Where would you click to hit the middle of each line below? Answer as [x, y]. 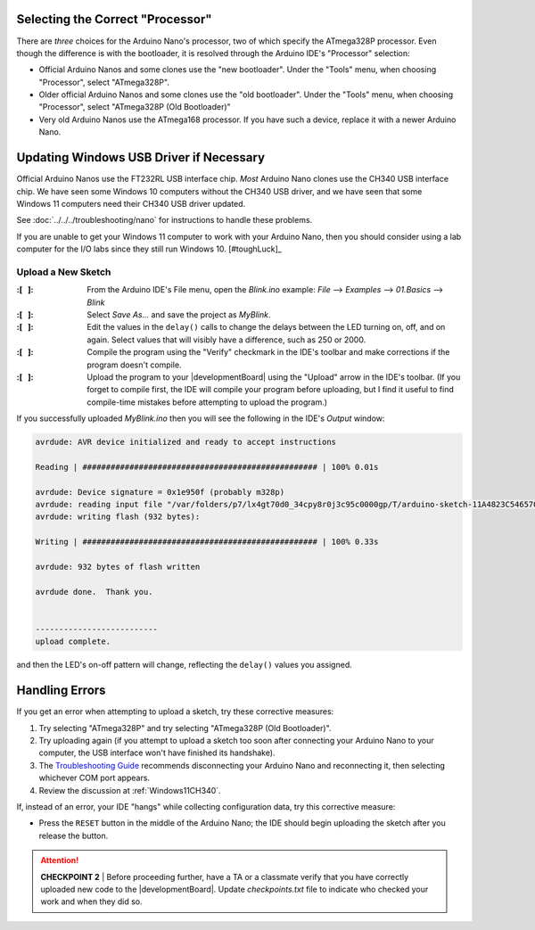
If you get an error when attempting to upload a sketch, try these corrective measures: [175, 712]
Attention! [60, 860]
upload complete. [73, 642]
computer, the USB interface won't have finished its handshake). [157, 753]
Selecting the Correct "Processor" [115, 19]
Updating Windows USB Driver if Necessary [141, 157]
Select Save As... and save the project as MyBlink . [179, 315]
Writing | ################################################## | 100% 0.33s [207, 542]
